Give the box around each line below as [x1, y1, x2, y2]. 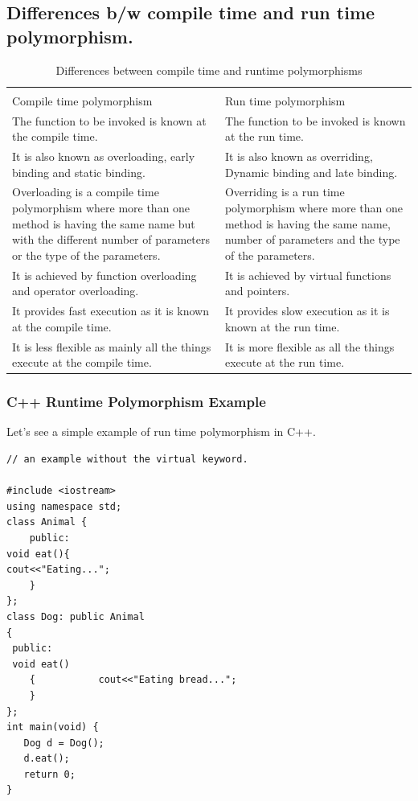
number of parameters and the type [224, 231, 400, 248]
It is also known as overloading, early [12, 147, 195, 164]
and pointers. [224, 282, 290, 299]
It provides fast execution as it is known [12, 302, 209, 319]
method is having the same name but [12, 215, 195, 232]
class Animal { [6, 516, 88, 528]
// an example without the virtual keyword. [6, 454, 248, 465]
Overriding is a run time [224, 183, 345, 200]
